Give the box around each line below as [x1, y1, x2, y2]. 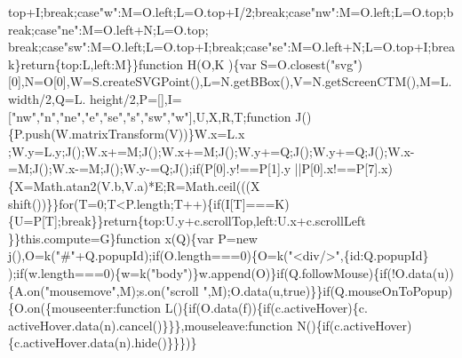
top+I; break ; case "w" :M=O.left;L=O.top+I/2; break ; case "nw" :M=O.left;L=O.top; [8, 3, 447, 20]
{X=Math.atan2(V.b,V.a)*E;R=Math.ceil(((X [8, 176, 260, 195]
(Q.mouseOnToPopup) [330, 281, 453, 299]
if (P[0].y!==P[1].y [192, 159, 291, 178]
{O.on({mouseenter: [8, 298, 116, 317]
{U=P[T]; [8, 211, 61, 230]
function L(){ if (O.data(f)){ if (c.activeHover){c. [115, 298, 368, 317]
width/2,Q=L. [8, 89, 86, 107]
